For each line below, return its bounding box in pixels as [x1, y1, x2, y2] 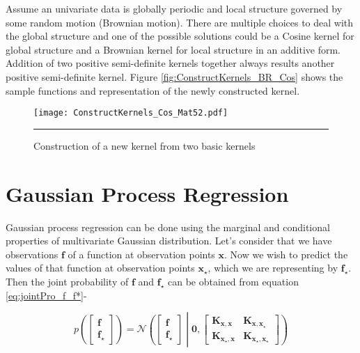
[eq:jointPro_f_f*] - [6, 288, 87, 302]
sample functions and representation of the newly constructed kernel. [6, 83, 300, 97]
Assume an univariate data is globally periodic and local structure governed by [6, 1, 343, 15]
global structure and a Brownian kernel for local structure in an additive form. [6, 42, 341, 56]
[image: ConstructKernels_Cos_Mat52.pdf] [33, 108, 228, 118]
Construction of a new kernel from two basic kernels [33, 138, 256, 152]
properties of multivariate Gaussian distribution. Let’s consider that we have [6, 233, 332, 248]
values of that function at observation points [6, 260, 195, 275]
